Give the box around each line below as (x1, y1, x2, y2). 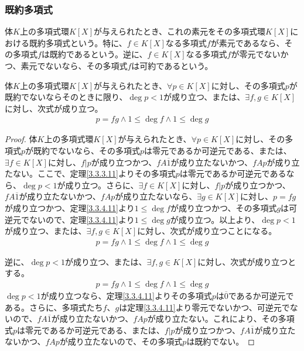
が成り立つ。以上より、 (170, 213, 260, 225)
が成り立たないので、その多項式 (59, 335, 183, 347)
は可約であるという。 (131, 60, 213, 71)
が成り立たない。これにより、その (147, 312, 278, 325)
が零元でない (231, 48, 281, 60)
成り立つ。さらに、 (65, 178, 139, 191)
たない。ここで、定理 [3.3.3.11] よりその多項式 (5, 167, 176, 180)
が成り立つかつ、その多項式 (170, 201, 277, 214)
